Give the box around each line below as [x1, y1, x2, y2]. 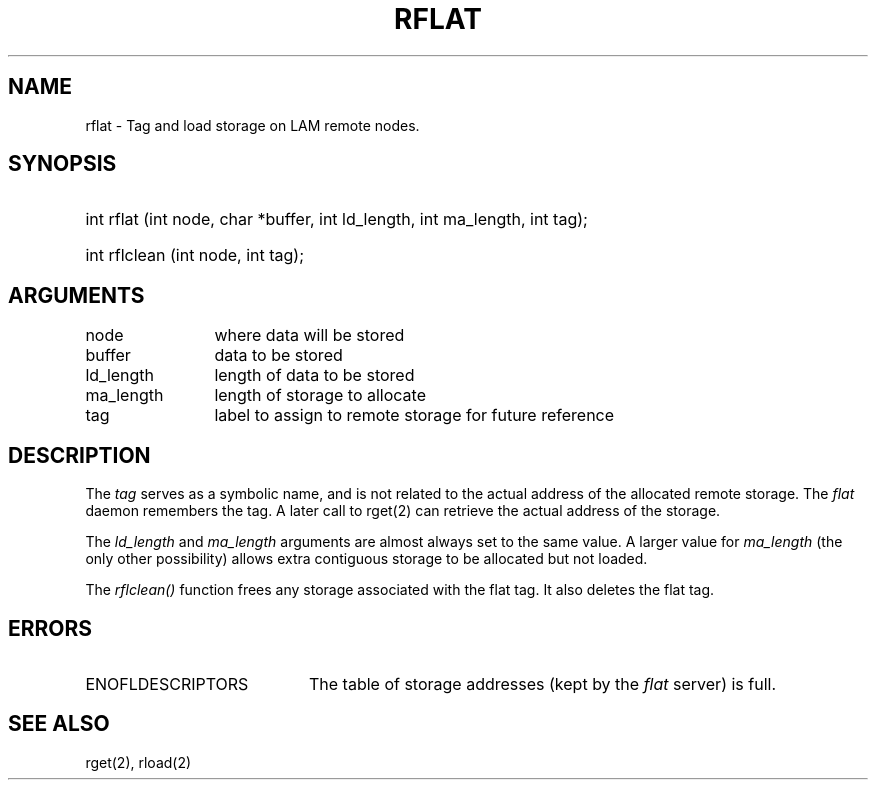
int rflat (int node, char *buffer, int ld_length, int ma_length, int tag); [85, 209, 588, 230]
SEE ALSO [8, 711, 110, 737]
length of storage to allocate [214, 385, 427, 406]
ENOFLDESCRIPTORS [85, 673, 249, 694]
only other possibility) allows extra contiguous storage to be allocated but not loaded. [85, 550, 648, 568]
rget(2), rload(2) [85, 753, 192, 771]
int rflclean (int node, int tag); [85, 245, 304, 266]
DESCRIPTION [8, 442, 151, 468]
